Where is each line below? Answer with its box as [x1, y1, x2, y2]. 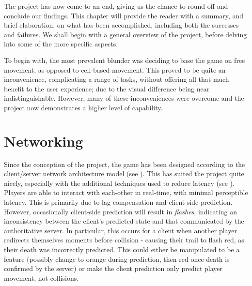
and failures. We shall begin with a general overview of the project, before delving [4, 29, 247, 39]
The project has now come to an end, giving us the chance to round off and [4, 1, 228, 11]
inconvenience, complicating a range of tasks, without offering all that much [4, 74, 229, 84]
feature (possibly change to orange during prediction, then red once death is [4, 254, 230, 264]
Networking [4, 131, 83, 151]
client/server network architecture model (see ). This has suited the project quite [4, 168, 244, 179]
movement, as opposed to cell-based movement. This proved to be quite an [4, 64, 226, 75]
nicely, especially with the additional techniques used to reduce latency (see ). [4, 178, 235, 188]
